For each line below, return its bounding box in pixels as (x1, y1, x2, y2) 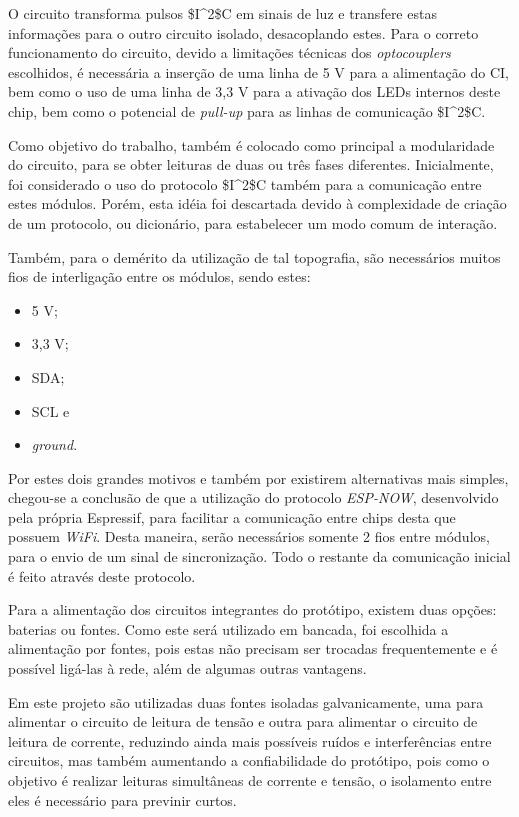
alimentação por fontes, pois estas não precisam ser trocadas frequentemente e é (8, 638, 498, 659)
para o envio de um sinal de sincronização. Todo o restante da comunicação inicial (8, 546, 511, 567)
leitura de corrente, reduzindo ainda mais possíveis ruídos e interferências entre (8, 730, 492, 751)
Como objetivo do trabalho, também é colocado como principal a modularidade (8, 134, 495, 155)
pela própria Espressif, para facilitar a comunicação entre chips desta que (8, 506, 456, 527)
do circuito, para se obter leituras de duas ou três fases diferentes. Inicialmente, (8, 154, 494, 175)
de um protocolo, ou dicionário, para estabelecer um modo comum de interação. (8, 212, 498, 233)
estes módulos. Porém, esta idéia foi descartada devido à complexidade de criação (8, 193, 507, 214)
